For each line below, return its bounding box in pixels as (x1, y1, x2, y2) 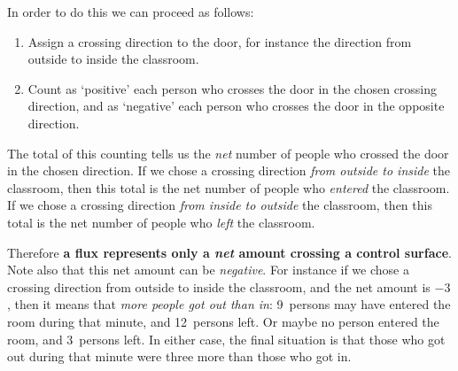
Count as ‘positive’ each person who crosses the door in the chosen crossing (27, 79, 438, 97)
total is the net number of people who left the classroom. (7, 213, 315, 231)
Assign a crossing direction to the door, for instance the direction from (27, 32, 412, 50)
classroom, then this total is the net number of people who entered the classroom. (7, 178, 450, 197)
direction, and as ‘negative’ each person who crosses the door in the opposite (27, 97, 445, 115)
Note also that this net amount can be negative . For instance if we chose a (7, 260, 409, 279)
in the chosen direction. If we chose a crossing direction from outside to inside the (7, 161, 450, 180)
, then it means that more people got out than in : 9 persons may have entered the (7, 295, 451, 313)
